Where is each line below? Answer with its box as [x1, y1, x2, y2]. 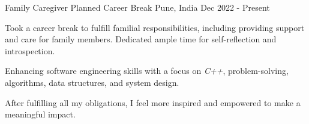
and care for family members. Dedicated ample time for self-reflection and [5, 33, 277, 45]
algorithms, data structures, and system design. [5, 76, 179, 88]
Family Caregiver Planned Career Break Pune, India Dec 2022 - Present [5, 1, 270, 13]
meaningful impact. [5, 108, 76, 120]
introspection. [5, 44, 55, 57]
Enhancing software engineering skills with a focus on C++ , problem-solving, [5, 64, 289, 77]
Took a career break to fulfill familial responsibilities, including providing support [5, 21, 305, 33]
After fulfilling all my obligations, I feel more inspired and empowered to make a [5, 96, 301, 108]
